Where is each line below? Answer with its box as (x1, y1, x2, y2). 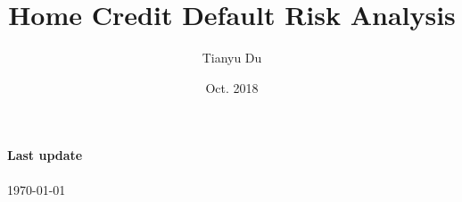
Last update (7, 146, 83, 164)
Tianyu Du (202, 48, 262, 67)
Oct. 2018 (205, 78, 259, 97)
